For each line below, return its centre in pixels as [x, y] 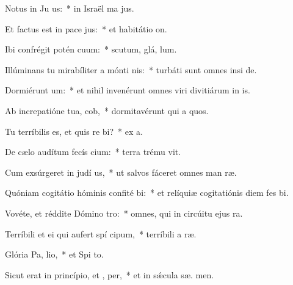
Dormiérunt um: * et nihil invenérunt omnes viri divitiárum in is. [128, 90]
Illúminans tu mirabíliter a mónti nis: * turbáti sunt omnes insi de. [131, 69]
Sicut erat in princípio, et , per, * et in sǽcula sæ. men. [110, 274]
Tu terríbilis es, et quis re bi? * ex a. [74, 131]
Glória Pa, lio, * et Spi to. [54, 254]
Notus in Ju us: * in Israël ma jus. [70, 8]
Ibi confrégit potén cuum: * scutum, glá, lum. [91, 49]
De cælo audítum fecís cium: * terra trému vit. [93, 152]
